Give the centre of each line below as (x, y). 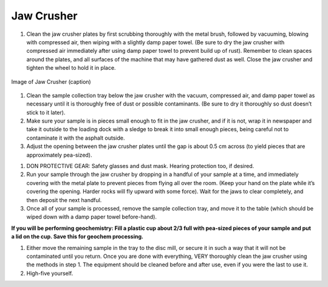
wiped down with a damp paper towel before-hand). (92, 217)
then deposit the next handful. (64, 200)
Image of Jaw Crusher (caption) (51, 81)
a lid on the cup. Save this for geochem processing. (77, 237)
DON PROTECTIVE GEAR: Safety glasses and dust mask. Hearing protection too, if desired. (140, 166)
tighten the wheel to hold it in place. (71, 68)
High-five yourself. (50, 273)
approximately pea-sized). (59, 155)
